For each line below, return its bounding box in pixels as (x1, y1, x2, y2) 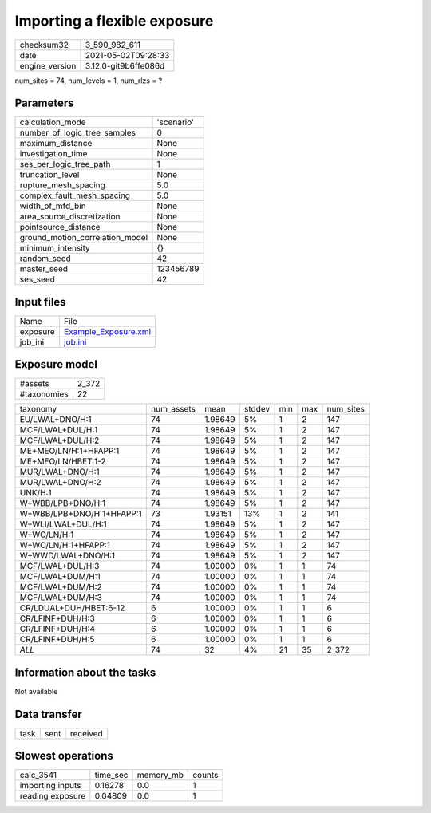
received (69, 728, 103, 739)
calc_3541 (19, 770, 57, 781)
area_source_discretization (19, 211, 121, 223)
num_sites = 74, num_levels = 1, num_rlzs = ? (14, 76, 163, 85)
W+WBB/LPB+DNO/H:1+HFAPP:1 (19, 508, 143, 519)
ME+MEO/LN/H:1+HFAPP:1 (19, 445, 120, 456)
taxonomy (19, 404, 57, 415)
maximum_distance (19, 138, 93, 149)
